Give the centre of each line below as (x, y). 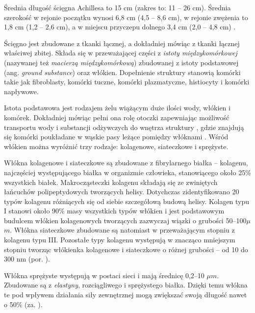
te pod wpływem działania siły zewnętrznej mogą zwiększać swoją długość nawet (126, 295)
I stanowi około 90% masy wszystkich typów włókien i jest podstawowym (114, 211)
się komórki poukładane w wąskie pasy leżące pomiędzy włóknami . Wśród (116, 137)
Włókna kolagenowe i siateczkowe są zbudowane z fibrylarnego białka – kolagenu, (126, 163)
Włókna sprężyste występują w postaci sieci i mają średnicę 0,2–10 (104, 275)
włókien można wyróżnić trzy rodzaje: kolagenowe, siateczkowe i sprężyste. (116, 146)
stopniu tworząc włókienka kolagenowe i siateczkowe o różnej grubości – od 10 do (126, 249)
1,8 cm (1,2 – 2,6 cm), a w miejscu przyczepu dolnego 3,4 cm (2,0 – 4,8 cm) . (120, 27)
